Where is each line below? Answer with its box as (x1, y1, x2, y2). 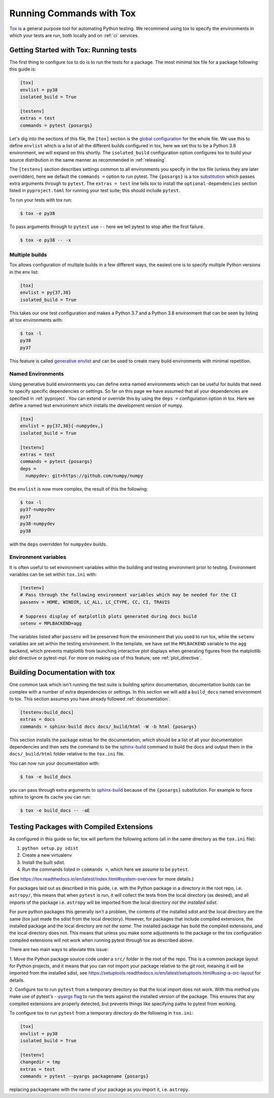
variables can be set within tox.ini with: (9, 572, 97, 578)
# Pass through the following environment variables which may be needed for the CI (20, 592, 237, 598)
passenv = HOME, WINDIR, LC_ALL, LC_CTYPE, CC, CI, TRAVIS (20, 599, 170, 605)
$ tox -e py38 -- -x (20, 237, 71, 243)
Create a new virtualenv (22, 852, 72, 858)
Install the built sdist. (22, 859, 65, 865)
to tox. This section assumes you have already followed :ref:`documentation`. (9, 696, 171, 702)
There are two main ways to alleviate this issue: (9, 947, 109, 953)
